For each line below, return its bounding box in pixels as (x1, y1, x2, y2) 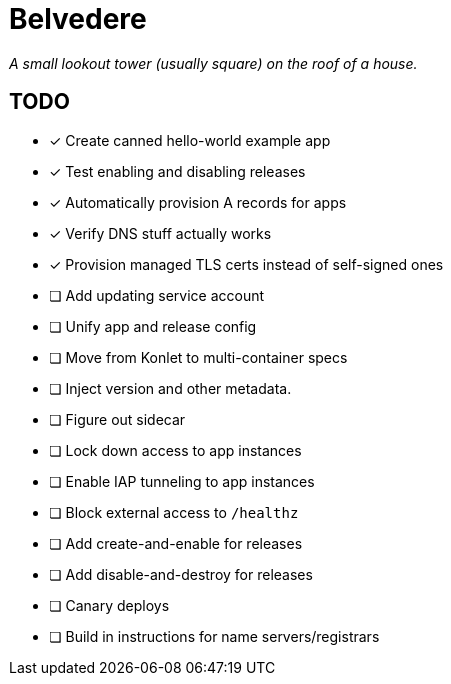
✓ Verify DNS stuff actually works (49, 224, 272, 242)
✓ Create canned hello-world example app (49, 131, 331, 149)
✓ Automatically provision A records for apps (49, 193, 347, 211)
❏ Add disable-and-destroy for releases (49, 565, 313, 583)
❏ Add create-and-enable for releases (49, 534, 303, 552)
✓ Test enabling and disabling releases (49, 162, 306, 180)
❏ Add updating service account (49, 286, 265, 304)
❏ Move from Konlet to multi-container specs (49, 348, 348, 366)
